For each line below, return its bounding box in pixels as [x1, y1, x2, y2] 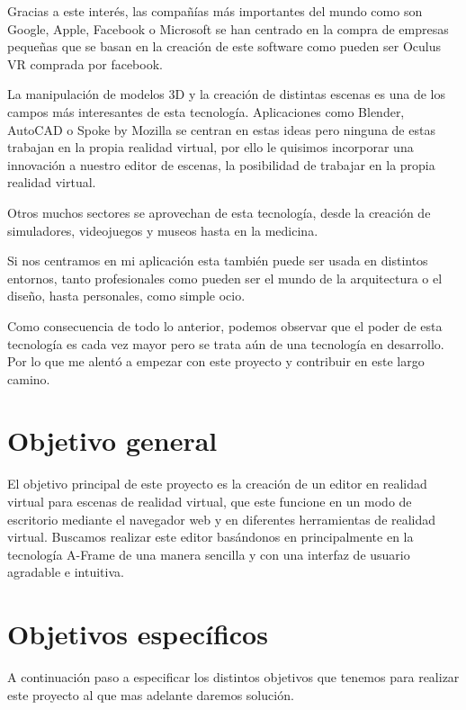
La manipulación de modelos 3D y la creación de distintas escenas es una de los [7, 85, 446, 103]
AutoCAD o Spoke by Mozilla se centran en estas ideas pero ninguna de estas [7, 120, 435, 139]
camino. [7, 369, 50, 388]
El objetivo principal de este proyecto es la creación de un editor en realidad [7, 474, 427, 493]
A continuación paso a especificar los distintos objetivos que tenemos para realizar [7, 668, 460, 687]
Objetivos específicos [7, 616, 268, 652]
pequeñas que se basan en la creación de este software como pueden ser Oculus [7, 37, 442, 56]
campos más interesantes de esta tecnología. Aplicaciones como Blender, [7, 102, 405, 121]
